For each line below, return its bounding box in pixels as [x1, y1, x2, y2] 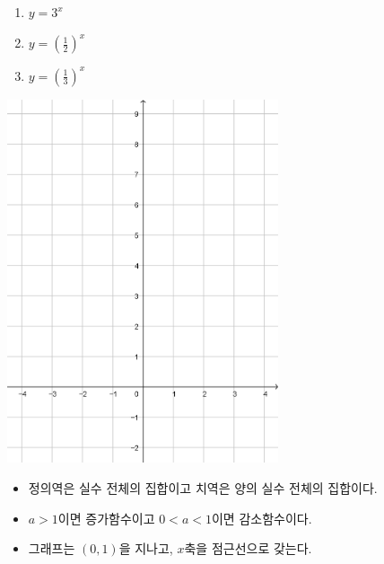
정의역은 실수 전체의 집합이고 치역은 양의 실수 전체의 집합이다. [28, 478, 378, 497]
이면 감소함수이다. [211, 508, 312, 527]
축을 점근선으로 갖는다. [184, 539, 312, 558]
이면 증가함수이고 [57, 508, 155, 527]
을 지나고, [118, 539, 173, 558]
